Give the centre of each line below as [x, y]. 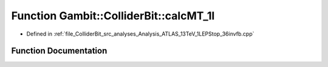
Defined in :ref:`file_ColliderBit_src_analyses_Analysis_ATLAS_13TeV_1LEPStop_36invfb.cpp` [140, 34]
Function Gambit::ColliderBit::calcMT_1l [113, 16]
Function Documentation [59, 51]
